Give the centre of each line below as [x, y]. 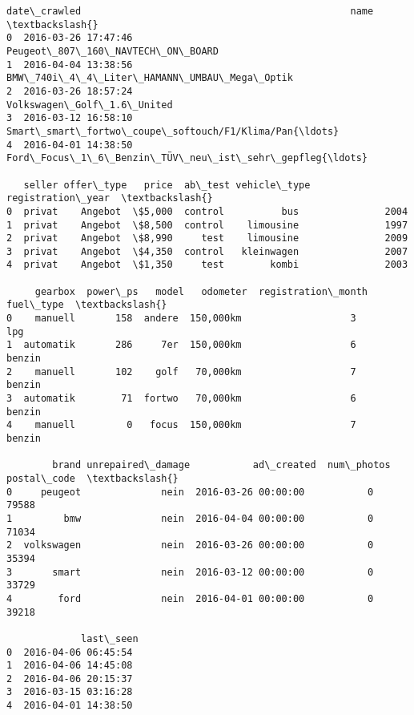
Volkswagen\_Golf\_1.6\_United [90, 105]
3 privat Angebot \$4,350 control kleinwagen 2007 [207, 251]
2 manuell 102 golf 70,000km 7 [181, 372]
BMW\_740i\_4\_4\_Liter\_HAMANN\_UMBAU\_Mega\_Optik [150, 78]
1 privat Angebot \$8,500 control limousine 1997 [207, 225]
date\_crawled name [190, 11]
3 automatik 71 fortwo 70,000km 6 [181, 399]
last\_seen [110, 638]
